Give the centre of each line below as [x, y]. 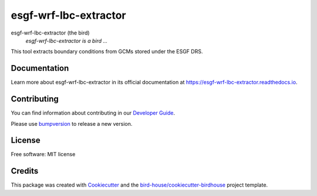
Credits [25, 171]
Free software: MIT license [43, 154]
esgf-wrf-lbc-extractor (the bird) [50, 33]
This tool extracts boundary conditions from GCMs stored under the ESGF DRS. [107, 51]
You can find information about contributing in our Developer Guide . [93, 113]
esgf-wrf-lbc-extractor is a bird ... [67, 40]
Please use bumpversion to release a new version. [72, 123]
